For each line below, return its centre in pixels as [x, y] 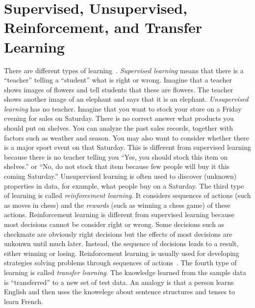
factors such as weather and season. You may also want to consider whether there [127, 137]
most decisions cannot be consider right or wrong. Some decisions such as [114, 224]
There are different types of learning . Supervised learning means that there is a [124, 70]
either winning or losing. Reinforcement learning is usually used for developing [122, 253]
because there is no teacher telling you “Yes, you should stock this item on [116, 156]
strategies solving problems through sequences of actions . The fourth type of [120, 263]
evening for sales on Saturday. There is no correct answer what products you [119, 118]
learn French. [24, 301]
